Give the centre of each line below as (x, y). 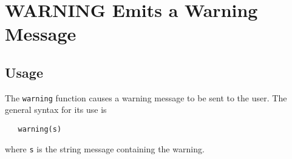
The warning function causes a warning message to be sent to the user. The (146, 97)
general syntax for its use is (56, 110)
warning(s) (40, 130)
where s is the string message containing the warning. (105, 148)
